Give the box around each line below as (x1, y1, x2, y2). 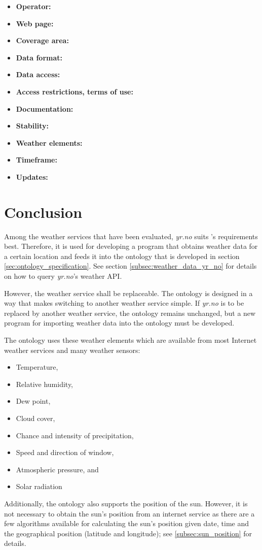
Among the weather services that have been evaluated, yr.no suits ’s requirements (4, 231, 258, 241)
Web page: (16, 18, 54, 28)
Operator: (16, 1, 51, 11)
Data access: (16, 69, 60, 80)
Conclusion (4, 201, 83, 222)
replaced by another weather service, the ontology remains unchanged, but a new (4, 307, 256, 318)
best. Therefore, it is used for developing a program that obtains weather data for (4, 241, 258, 251)
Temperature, (16, 362, 58, 372)
